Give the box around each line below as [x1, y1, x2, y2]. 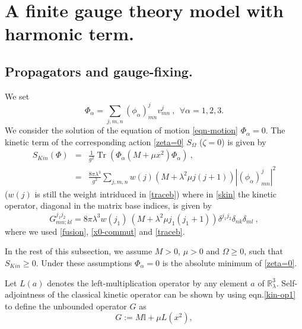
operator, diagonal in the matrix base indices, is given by [5, 199, 212, 212]
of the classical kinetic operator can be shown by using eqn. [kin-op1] [47, 288, 296, 301]
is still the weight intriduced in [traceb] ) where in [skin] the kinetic [34, 187, 276, 200]
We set [5, 90, 30, 102]
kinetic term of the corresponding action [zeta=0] [5, 135, 184, 148]
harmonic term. [5, 21, 134, 46]
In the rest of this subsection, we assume [5, 245, 152, 257]
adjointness [5, 288, 45, 301]
